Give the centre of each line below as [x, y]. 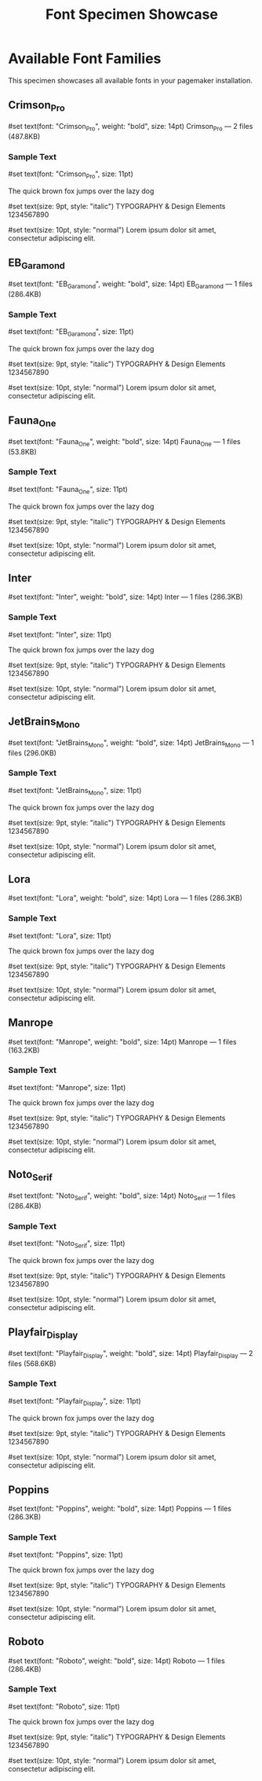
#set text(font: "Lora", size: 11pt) [60, 935]
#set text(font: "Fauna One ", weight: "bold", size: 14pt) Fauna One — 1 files [124, 442]
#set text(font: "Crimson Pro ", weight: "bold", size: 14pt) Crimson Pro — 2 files [131, 127]
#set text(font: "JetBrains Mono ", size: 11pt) [75, 791]
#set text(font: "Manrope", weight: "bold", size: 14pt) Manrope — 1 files [122, 1041]
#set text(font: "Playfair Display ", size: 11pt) [75, 1402]
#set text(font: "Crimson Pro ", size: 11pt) [71, 174]
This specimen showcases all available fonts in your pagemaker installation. [131, 80]
